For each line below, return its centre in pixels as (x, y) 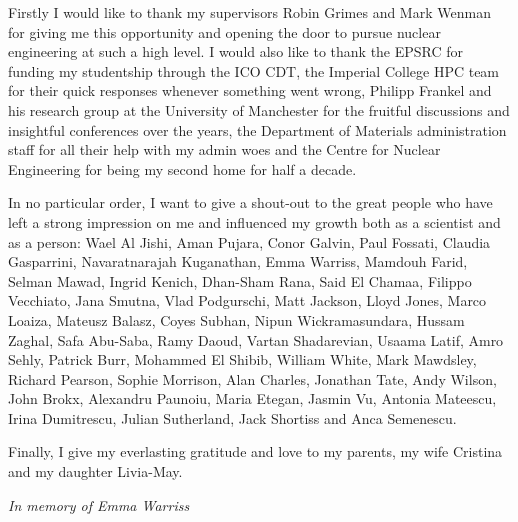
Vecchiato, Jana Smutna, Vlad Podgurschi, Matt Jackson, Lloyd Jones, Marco (247, 300)
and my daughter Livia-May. (95, 471)
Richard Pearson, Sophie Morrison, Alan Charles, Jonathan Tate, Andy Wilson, (252, 378)
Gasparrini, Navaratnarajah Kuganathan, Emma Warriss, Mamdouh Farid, (238, 261)
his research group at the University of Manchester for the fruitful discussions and (259, 109)
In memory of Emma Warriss (99, 504)
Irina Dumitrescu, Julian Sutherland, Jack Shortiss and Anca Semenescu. (232, 417)
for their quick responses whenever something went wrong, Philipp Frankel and (250, 90)
